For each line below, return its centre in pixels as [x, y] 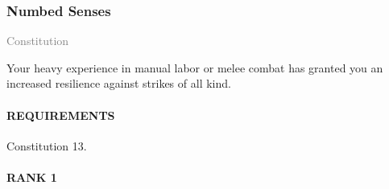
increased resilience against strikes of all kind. [119, 83]
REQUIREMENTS [61, 115]
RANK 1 [32, 177]
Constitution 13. [47, 145]
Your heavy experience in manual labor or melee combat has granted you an [195, 67]
